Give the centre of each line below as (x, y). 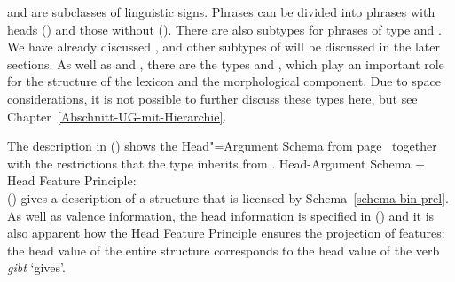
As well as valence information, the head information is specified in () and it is (221, 215)
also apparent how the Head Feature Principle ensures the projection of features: (226, 233)
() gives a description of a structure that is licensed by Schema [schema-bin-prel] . (228, 197)
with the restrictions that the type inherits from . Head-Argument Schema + (216, 163)
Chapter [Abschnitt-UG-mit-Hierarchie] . (117, 116)
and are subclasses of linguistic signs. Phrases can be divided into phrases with (221, 12)
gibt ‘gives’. (36, 267)
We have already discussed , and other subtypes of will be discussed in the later (224, 47)
